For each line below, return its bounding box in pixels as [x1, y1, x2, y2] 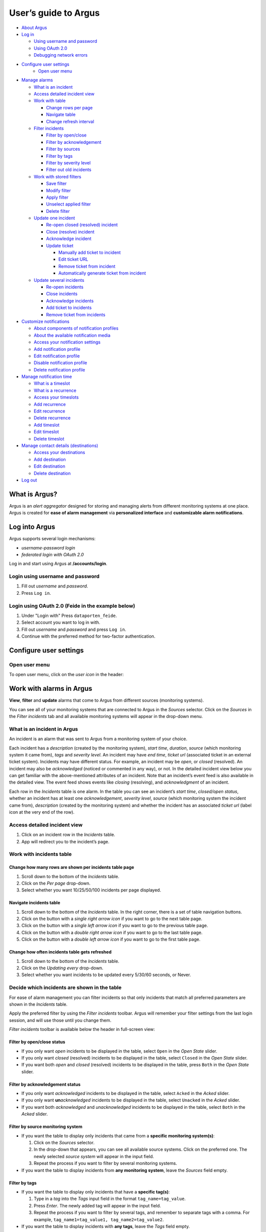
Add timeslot [33, 422, 60, 428]
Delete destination [33, 470, 71, 476]
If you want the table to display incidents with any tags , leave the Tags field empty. [21, 1223, 190, 1229]
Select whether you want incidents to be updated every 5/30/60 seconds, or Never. [21, 972, 191, 978]
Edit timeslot [33, 429, 59, 435]
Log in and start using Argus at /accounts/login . [9, 561, 108, 567]
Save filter [46, 180, 67, 187]
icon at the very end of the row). [9, 809, 75, 815]
